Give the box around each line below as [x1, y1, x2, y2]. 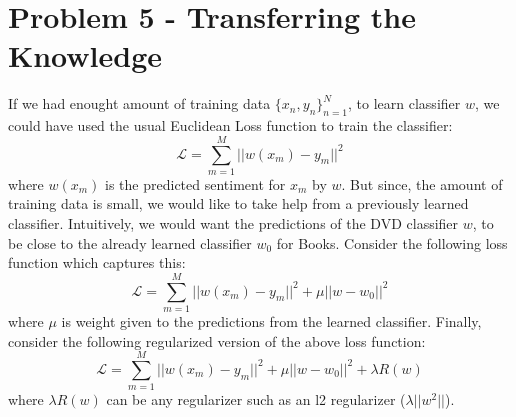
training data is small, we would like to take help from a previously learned [8, 193, 469, 214]
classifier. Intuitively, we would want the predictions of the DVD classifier [8, 213, 459, 234]
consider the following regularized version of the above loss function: [8, 330, 426, 351]
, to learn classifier [348, 93, 461, 114]
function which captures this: [8, 252, 186, 273]
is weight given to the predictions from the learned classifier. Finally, [61, 310, 482, 331]
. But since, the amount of [341, 173, 503, 194]
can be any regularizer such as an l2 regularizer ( [106, 389, 406, 410]
